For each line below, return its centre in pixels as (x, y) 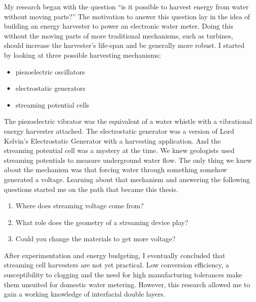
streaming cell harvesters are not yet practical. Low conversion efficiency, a (117, 265)
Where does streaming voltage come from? (80, 206)
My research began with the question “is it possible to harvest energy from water (126, 6)
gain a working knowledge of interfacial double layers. (85, 294)
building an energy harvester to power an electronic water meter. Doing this (119, 26)
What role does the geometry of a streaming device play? (102, 222)
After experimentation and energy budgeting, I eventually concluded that (115, 255)
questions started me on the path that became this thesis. (91, 189)
